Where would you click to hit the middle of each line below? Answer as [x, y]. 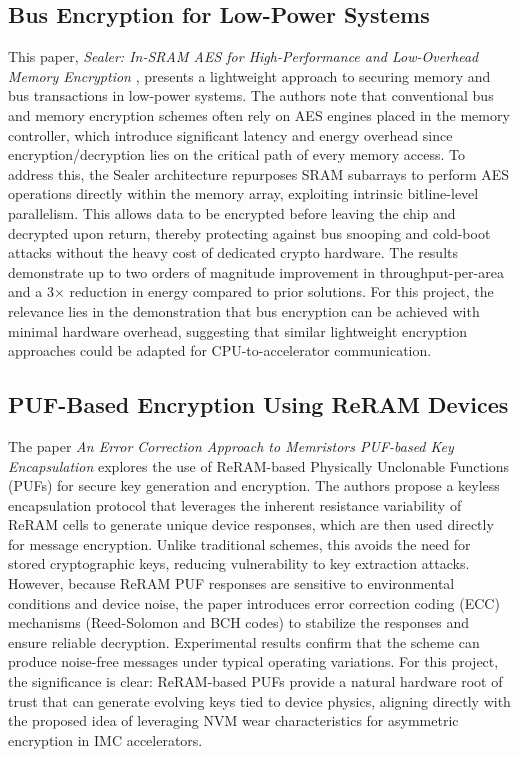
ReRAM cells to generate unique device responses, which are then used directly [251, 524]
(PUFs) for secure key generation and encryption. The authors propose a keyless [254, 485]
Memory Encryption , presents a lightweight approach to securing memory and [249, 75]
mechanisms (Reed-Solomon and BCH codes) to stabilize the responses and [238, 622]
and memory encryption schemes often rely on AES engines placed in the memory [259, 114]
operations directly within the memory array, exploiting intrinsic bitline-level [243, 193]
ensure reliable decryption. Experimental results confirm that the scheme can [244, 641]
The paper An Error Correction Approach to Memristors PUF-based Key [231, 445]
